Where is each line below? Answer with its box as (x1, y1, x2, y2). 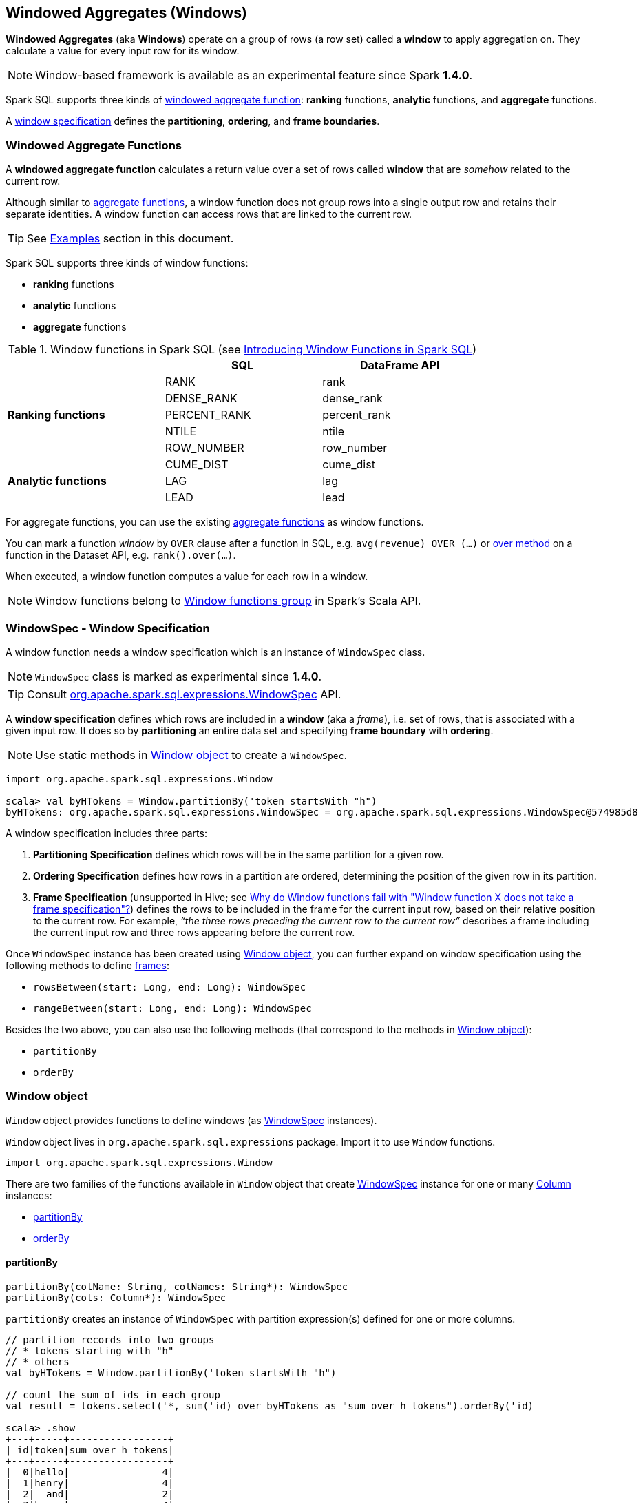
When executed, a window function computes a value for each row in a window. (6, 570, 368, 583)
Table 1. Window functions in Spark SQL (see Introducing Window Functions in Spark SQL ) (8, 342, 477, 357)
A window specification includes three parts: (6, 827, 207, 839)
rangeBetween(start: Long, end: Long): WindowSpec (33, 1002, 312, 1014)
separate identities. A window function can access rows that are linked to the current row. (6, 208, 412, 220)
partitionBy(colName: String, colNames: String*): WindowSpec (6, 1281, 348, 1292)
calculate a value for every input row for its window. (6, 45, 240, 57)
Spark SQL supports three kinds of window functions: (6, 257, 249, 269)
